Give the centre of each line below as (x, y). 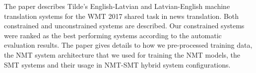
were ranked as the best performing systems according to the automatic (113, 35)
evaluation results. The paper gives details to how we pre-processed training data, (128, 45)
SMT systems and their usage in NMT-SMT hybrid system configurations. (117, 64)
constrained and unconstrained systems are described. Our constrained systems (124, 26)
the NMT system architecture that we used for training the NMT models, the (122, 54)
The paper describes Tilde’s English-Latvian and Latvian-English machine (117, 6)
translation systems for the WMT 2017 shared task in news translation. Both (122, 16)
